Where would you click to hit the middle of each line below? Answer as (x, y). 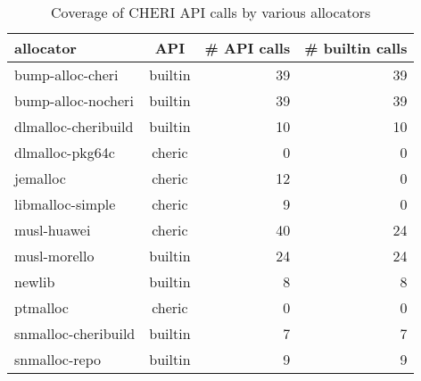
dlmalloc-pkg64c (65, 152)
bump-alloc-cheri (66, 75)
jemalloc (40, 178)
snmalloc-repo (58, 359)
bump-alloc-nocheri (74, 100)
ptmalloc (41, 307)
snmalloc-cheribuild (75, 333)
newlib (35, 282)
